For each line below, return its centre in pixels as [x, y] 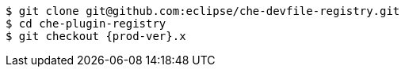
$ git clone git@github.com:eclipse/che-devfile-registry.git [203, 11]
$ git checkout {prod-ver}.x [96, 36]
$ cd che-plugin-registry [86, 24]
